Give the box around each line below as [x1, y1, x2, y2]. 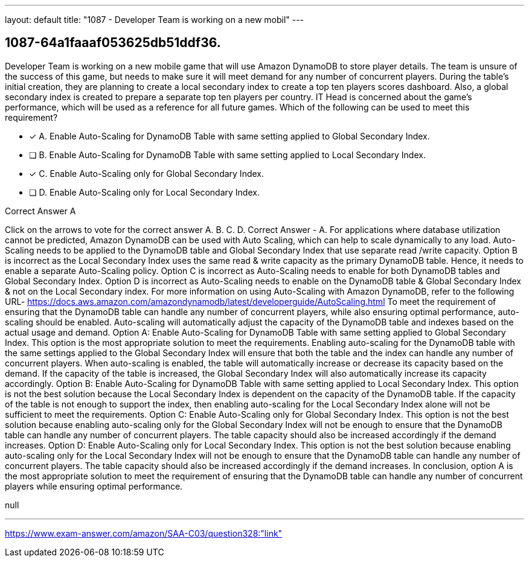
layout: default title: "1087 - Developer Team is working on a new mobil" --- [5, 14, 304, 25]
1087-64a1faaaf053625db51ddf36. [5, 35, 221, 51]
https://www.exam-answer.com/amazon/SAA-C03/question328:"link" [5, 528, 283, 538]
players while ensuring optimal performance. [5, 481, 183, 491]
